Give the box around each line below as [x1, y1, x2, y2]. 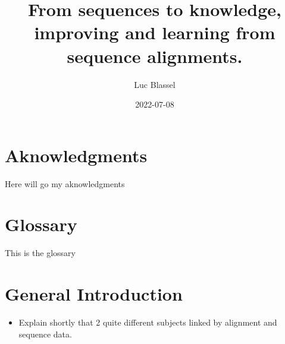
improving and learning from [34, 20, 275, 45]
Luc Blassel [134, 78, 176, 90]
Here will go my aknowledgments [5, 177, 125, 190]
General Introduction [5, 282, 183, 306]
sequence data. [18, 327, 72, 340]
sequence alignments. [67, 43, 243, 68]
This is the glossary [5, 247, 76, 259]
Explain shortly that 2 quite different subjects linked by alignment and [18, 316, 277, 329]
